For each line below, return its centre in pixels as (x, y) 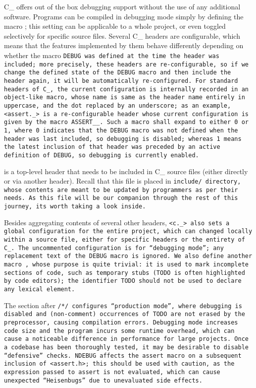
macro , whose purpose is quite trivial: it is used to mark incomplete (126, 264)
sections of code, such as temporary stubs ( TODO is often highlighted (125, 273)
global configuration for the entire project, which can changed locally (128, 231)
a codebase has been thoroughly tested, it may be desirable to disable (126, 347)
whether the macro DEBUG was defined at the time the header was (112, 55)
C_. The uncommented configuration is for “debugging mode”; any (114, 248)
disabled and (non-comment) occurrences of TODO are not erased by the (125, 314)
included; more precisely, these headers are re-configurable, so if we (126, 64)
